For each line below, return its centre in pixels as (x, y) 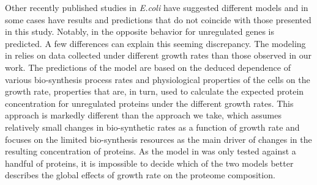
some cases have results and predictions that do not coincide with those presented (158, 19)
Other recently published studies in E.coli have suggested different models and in (157, 7)
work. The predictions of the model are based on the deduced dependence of (148, 67)
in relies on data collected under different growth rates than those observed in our (158, 55)
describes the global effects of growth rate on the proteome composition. (140, 175)
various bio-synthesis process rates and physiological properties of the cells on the (158, 79)
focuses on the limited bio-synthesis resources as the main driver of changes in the (158, 139)
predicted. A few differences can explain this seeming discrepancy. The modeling (155, 43)
